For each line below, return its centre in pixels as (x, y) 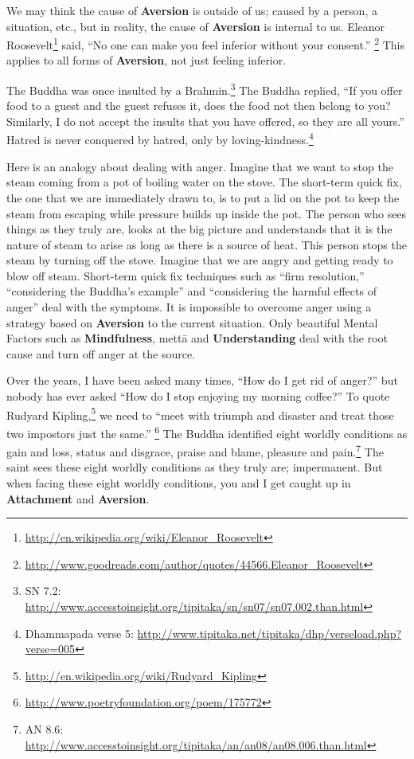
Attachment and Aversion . (78, 498)
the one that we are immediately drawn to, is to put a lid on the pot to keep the (203, 197)
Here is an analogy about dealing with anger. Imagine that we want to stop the (200, 166)
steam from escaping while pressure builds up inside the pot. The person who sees (207, 213)
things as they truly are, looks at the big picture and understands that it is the (199, 229)
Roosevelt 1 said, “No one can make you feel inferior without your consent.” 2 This (205, 43)
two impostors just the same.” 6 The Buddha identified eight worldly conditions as (207, 432)
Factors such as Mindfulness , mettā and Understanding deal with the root (197, 338)
